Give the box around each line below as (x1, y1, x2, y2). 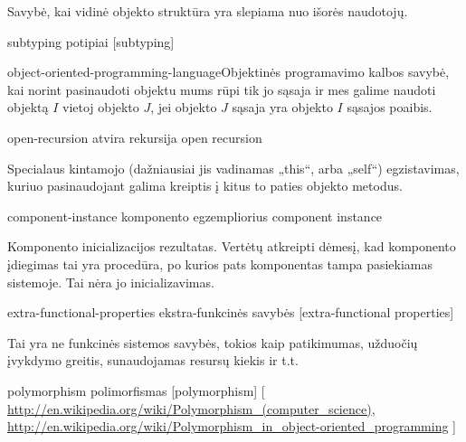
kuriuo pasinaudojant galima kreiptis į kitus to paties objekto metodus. (7, 176, 403, 195)
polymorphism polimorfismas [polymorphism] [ (7, 381, 265, 400)
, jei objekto (150, 98, 217, 117)
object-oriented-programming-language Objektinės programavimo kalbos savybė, (7, 62, 450, 81)
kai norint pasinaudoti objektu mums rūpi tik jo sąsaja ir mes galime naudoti (7, 80, 436, 99)
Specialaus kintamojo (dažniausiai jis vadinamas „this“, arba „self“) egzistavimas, (7, 158, 460, 177)
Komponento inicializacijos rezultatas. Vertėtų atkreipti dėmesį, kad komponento (7, 237, 456, 256)
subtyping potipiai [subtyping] (7, 32, 175, 51)
